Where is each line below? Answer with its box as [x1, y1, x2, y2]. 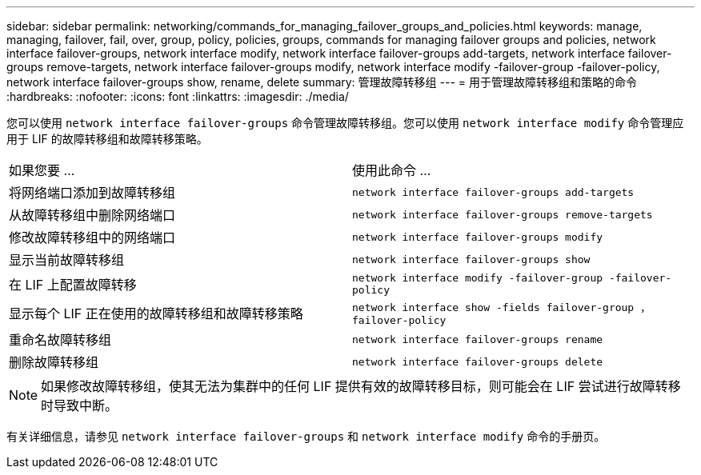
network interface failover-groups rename [352, 333, 603, 345]
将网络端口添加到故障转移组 [9, 185, 176, 201]
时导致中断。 [41, 397, 118, 413]
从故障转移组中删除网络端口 [9, 207, 176, 223]
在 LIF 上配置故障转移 [9, 277, 137, 293]
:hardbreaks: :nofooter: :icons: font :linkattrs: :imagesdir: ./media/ [6, 90, 349, 103]
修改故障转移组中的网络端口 [9, 230, 176, 245]
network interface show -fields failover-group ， [352, 301, 651, 313]
